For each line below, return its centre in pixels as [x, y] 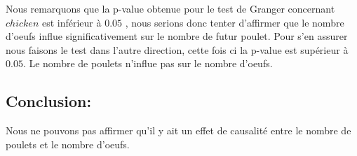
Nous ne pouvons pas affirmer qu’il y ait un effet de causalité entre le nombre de [178, 130]
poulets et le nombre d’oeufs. [68, 144]
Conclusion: [49, 101]
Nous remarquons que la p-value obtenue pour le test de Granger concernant [170, 8]
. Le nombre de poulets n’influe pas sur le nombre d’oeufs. [148, 63]
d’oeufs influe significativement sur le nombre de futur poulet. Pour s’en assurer [177, 36]
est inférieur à [72, 22]
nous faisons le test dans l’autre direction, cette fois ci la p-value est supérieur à [177, 49]
